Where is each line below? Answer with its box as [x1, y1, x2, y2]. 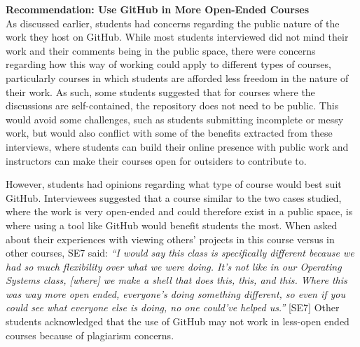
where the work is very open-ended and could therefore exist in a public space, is [6, 204, 353, 219]
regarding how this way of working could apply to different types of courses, [6, 57, 331, 72]
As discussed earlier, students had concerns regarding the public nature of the [6, 15, 340, 30]
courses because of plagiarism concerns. [6, 327, 174, 342]
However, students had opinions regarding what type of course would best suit [6, 177, 342, 191]
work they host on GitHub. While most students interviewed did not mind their [6, 29, 349, 44]
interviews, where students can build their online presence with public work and [6, 139, 349, 154]
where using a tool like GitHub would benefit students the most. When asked [6, 217, 338, 232]
